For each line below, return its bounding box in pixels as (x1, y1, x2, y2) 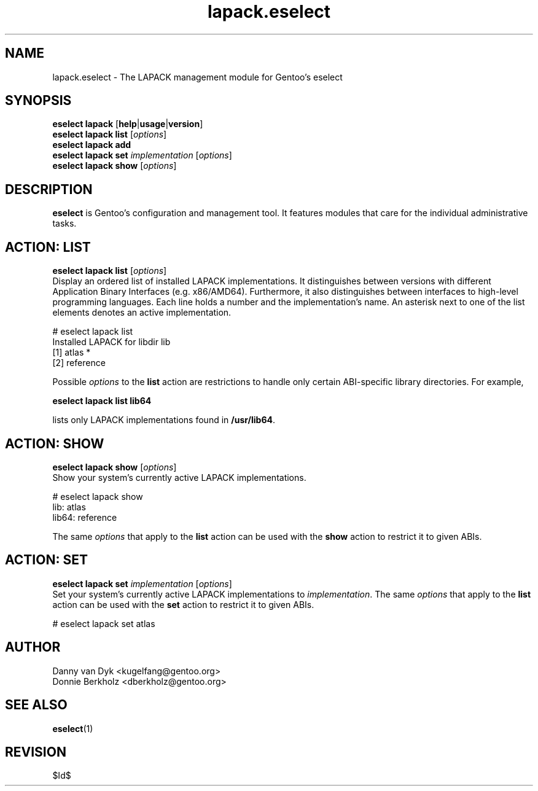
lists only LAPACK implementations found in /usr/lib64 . (52, 415, 275, 426)
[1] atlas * (52, 347, 91, 358)
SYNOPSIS (5, 93, 72, 109)
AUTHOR (5, 639, 61, 655)
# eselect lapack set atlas (52, 618, 155, 629)
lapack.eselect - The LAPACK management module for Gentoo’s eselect (52, 71, 343, 82)
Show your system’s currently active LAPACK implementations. (52, 472, 306, 483)
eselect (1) (52, 723, 93, 734)
